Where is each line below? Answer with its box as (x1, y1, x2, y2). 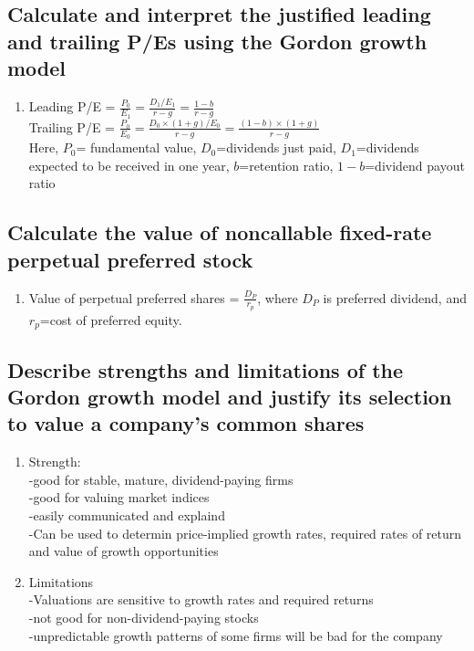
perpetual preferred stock (7, 245, 253, 273)
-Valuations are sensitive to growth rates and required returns (28, 590, 374, 609)
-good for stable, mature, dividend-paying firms (28, 469, 294, 488)
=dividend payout (365, 155, 465, 174)
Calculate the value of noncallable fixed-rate (7, 218, 432, 247)
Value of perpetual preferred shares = (28, 288, 240, 307)
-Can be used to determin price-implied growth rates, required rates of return (28, 523, 462, 542)
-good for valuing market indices (28, 488, 210, 507)
